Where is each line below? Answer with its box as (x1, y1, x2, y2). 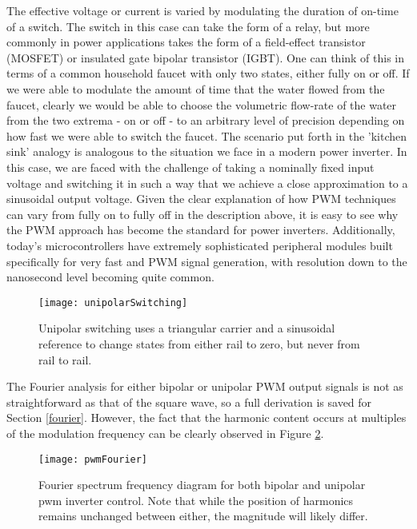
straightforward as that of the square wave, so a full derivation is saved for (6, 393, 372, 410)
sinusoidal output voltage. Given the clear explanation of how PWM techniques (6, 190, 396, 207)
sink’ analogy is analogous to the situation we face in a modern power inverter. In (6, 143, 407, 160)
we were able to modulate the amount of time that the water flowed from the (6, 80, 385, 97)
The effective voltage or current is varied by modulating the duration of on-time (6, 2, 399, 18)
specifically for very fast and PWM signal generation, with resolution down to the (6, 253, 407, 269)
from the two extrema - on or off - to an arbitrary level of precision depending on (6, 112, 405, 129)
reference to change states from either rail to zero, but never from (38, 335, 360, 352)
